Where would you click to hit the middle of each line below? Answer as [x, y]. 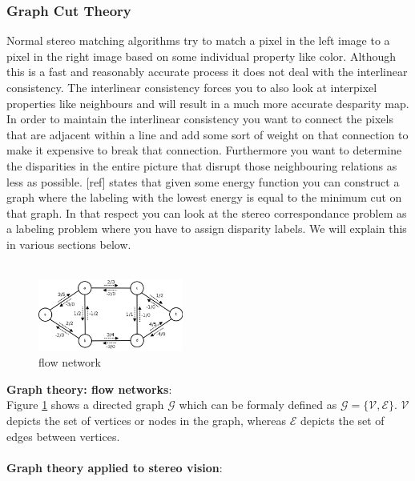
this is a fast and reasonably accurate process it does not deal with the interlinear [207, 72]
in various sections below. [69, 244]
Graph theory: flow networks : [89, 389]
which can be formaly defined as [258, 405]
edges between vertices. [63, 436]
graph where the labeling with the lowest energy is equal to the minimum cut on [204, 197]
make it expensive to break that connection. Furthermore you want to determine [204, 150]
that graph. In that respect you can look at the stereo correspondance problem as [207, 212]
